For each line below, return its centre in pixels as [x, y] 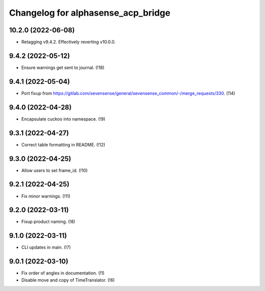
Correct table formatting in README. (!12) [63, 145]
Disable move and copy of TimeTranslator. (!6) [68, 280]
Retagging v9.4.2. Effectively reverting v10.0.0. [68, 42]
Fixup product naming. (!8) [48, 222]
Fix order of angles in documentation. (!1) [63, 273]
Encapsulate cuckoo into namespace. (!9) [63, 119]
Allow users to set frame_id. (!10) [54, 170]
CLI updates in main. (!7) [46, 247]
